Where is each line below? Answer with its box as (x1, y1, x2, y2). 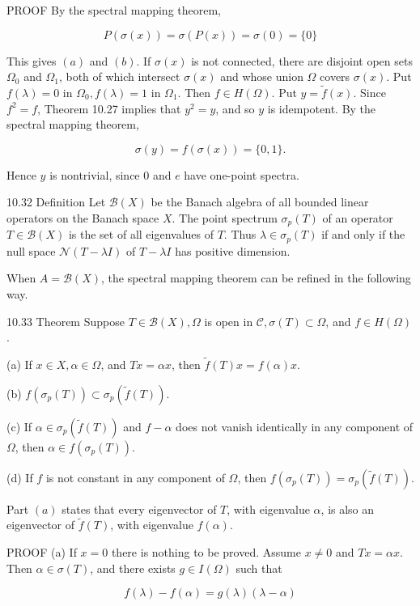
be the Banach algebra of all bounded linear (151, 193, 369, 210)
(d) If (6, 468, 33, 485)
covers (320, 68, 350, 85)
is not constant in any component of (45, 468, 225, 485)
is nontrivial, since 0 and (49, 166, 172, 183)
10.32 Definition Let (6, 193, 106, 210)
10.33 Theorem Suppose (6, 312, 125, 329)
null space (6, 242, 56, 259)
